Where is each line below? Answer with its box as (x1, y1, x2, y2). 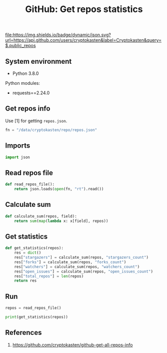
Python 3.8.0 (12, 70, 39, 76)
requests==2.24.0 (12, 90, 50, 96)
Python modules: (5, 80, 40, 86)
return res (14, 278, 37, 283)
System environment (5, 57, 72, 66)
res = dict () (14, 250, 41, 256)
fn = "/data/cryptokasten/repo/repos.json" (5, 127, 97, 133)
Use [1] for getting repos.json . (5, 117, 67, 124)
